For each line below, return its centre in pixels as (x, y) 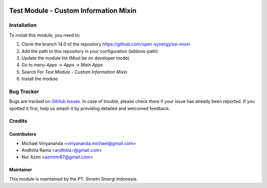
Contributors (23, 134)
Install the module (40, 79)
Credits (18, 121)
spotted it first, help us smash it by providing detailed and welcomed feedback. (89, 108)
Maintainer (21, 170)
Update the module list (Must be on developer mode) (75, 58)
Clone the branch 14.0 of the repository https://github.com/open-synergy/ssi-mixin (106, 44)
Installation (23, 25)
